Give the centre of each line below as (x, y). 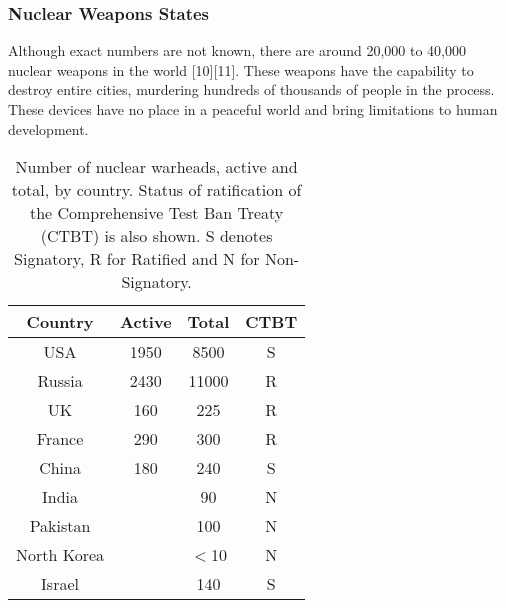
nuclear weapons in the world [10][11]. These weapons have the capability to (241, 69)
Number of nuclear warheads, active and (156, 167)
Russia (60, 381)
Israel (60, 584)
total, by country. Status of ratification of (156, 190)
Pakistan (60, 526)
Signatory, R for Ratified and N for (137, 259)
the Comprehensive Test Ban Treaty (156, 213)
